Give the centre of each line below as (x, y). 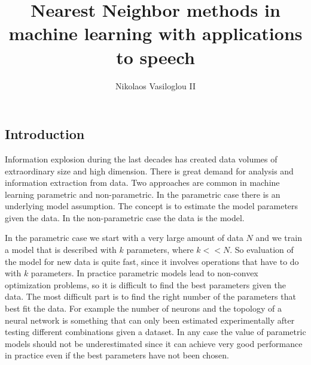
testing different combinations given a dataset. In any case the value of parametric (155, 332)
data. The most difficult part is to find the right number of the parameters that (150, 296)
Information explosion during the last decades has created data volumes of (141, 159)
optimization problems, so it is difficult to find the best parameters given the (145, 284)
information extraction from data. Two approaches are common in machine (142, 182)
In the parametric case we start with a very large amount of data (124, 238)
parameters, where (160, 250)
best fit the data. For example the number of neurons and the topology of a (143, 308)
